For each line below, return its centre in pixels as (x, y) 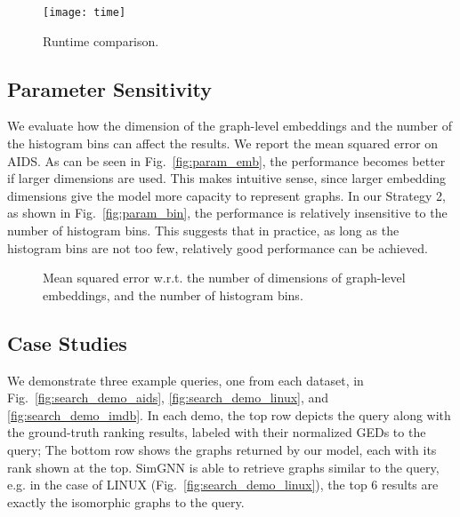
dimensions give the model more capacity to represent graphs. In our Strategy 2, (226, 195)
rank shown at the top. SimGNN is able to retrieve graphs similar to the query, (223, 467)
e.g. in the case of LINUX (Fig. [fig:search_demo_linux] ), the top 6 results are (223, 485)
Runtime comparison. (101, 40)
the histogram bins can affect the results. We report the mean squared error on (223, 143)
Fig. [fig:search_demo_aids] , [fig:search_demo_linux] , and (168, 398)
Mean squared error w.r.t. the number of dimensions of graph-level (224, 278)
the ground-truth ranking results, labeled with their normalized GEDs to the (217, 432)
